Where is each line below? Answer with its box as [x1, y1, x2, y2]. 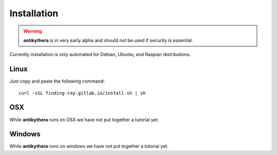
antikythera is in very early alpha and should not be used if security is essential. [23, 37, 193, 43]
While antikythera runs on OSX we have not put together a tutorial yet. [9, 116, 159, 122]
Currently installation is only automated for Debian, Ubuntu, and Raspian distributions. [9, 51, 191, 58]
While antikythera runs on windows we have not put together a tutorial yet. [9, 143, 169, 149]
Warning [23, 28, 42, 34]
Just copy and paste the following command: [9, 78, 105, 84]
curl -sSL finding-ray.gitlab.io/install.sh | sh [18, 90, 146, 96]
